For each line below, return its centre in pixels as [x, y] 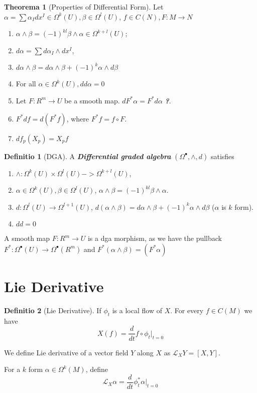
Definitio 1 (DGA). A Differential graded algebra [88, 156]
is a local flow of [137, 310]
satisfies [222, 156]
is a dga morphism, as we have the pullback [155, 238]
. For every [187, 310]
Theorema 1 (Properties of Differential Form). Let [84, 7]
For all [26, 84]
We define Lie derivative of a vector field [66, 352]
